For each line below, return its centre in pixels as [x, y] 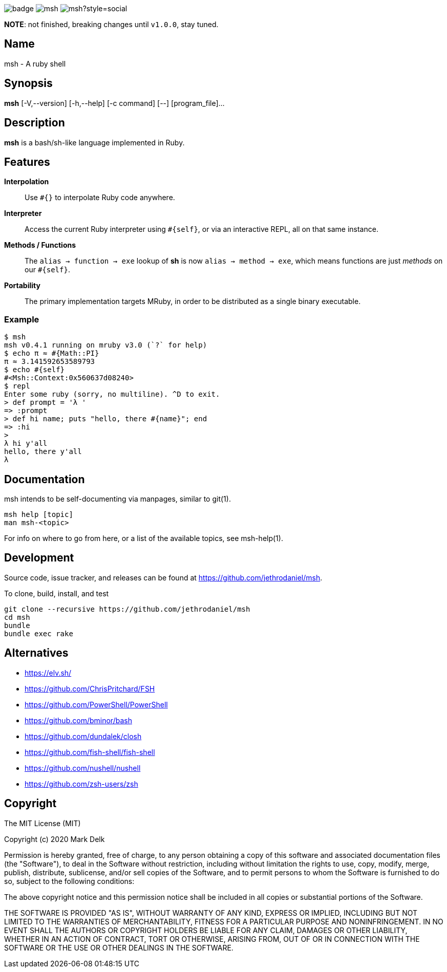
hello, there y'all [43, 452]
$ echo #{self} [35, 370]
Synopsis [28, 83]
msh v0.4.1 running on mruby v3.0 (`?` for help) [106, 345]
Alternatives [36, 653]
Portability [22, 286]
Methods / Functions [40, 245]
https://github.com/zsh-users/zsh [81, 784]
